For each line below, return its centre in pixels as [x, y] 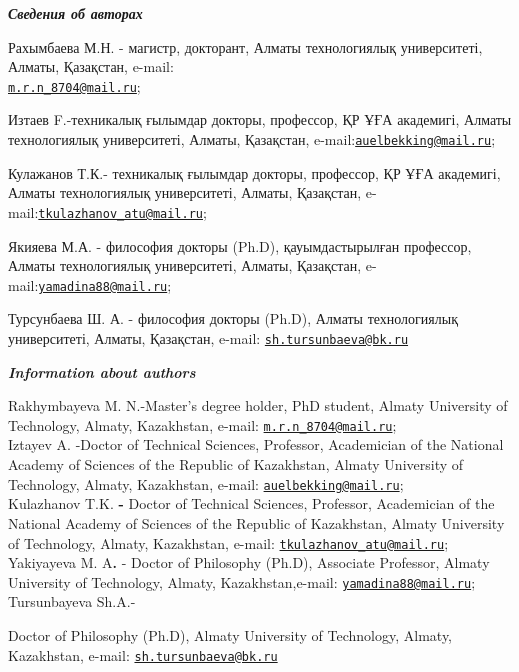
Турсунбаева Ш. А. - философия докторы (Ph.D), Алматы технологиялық [233, 318]
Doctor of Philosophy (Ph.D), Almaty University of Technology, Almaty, [230, 635]
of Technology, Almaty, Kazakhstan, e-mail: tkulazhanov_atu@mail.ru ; [228, 542]
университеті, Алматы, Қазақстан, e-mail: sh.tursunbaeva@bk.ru [208, 337]
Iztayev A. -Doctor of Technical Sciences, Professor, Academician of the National [256, 444]
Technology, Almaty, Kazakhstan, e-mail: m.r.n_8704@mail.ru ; [202, 424]
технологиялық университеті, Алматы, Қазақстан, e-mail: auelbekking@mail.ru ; [252, 139]
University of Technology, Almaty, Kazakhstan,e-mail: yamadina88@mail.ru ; [242, 581]
